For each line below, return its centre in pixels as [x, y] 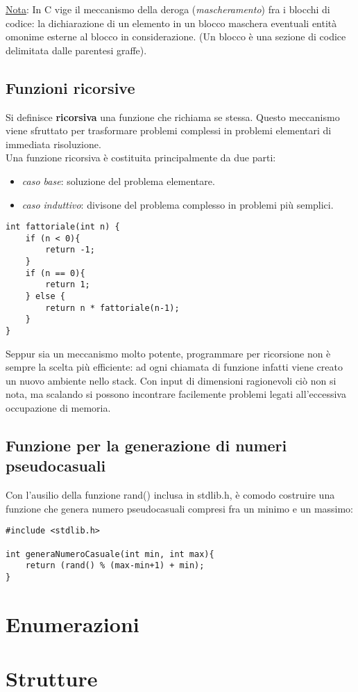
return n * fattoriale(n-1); [112, 308]
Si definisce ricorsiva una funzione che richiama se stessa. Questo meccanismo [173, 116]
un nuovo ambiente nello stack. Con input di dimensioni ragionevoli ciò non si [171, 380]
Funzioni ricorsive [70, 87]
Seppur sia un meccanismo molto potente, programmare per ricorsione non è [168, 353]
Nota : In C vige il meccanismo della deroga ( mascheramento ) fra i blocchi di [168, 9]
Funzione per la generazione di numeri [146, 445]
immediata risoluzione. [53, 144]
